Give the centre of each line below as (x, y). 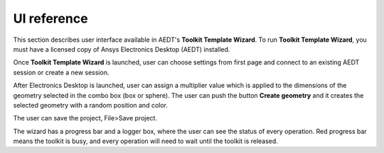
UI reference (50, 18)
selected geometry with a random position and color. (91, 105)
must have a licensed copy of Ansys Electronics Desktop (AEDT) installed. (122, 49)
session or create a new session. (61, 72)
